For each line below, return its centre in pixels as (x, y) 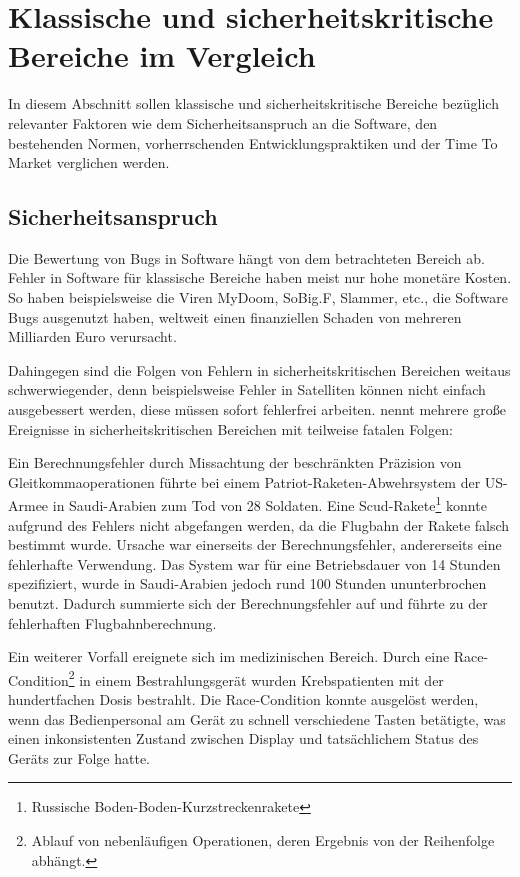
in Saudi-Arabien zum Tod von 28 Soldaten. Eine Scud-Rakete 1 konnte (269, 504)
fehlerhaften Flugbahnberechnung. (112, 622)
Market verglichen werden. (89, 162)
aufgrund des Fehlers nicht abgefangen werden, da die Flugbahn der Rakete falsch (259, 524)
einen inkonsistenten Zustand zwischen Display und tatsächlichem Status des (243, 738)
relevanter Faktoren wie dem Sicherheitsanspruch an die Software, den (223, 122)
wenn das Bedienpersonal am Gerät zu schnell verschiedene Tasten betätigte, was (257, 718)
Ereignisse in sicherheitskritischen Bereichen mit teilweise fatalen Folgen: (230, 428)
